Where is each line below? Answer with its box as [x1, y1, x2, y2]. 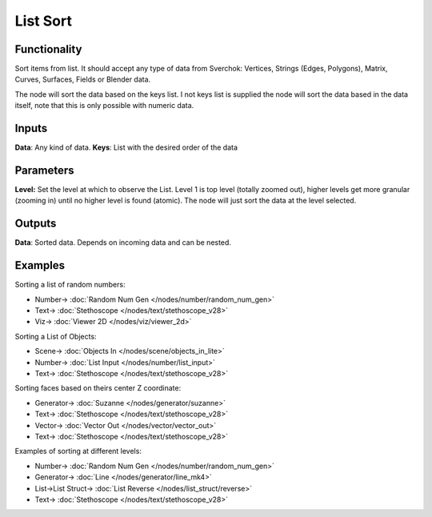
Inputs [14, 122, 48, 135]
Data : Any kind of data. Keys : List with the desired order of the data [14, 142, 238, 152]
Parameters [14, 163, 74, 177]
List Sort [14, 12, 72, 30]
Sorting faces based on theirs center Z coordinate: [14, 383, 182, 393]
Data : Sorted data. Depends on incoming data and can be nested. [14, 238, 232, 247]
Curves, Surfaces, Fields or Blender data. [14, 74, 151, 84]
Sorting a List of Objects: [14, 331, 97, 341]
